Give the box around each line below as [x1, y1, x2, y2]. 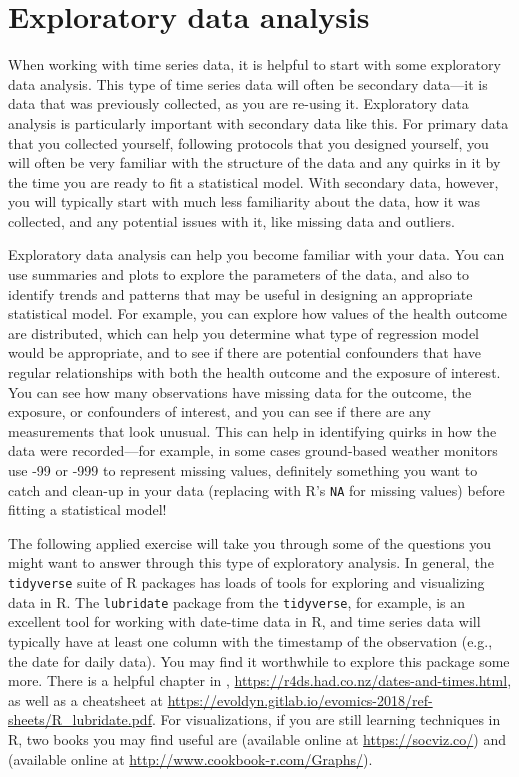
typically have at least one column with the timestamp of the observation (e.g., [8, 630, 493, 651]
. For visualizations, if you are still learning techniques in [151, 709, 501, 730]
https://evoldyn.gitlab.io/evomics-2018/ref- [167, 689, 433, 710]
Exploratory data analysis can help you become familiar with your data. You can [8, 244, 505, 265]
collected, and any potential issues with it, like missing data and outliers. [8, 210, 455, 231]
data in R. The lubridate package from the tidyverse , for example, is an [8, 591, 466, 612]
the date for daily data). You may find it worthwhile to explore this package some [8, 650, 510, 671]
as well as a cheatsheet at [8, 689, 163, 710]
